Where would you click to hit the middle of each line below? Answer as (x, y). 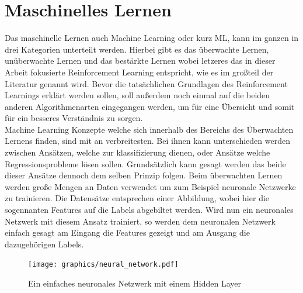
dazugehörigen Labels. (44, 244)
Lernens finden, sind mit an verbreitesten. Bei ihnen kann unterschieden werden (147, 141)
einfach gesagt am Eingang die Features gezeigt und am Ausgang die (127, 232)
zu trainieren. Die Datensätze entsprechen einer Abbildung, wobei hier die (137, 198)
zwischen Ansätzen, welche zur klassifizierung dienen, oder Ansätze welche (137, 152)
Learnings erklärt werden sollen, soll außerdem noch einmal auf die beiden (137, 95)
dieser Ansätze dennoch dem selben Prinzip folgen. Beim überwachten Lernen (144, 175)
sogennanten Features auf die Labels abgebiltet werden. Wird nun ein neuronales (149, 210)
